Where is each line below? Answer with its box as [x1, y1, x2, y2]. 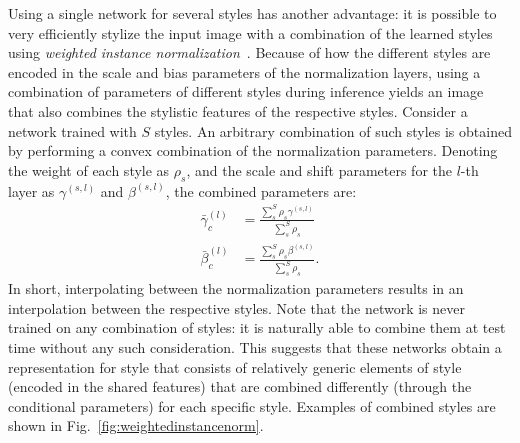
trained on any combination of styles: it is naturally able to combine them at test [8, 317, 506, 338]
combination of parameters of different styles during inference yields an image [8, 81, 484, 102]
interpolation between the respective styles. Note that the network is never [8, 297, 465, 318]
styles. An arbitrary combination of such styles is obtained [154, 120, 512, 141]
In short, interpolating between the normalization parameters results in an [8, 278, 464, 299]
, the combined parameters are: [165, 180, 357, 201]
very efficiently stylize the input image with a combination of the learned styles [8, 22, 493, 43]
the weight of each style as [8, 159, 170, 180]
